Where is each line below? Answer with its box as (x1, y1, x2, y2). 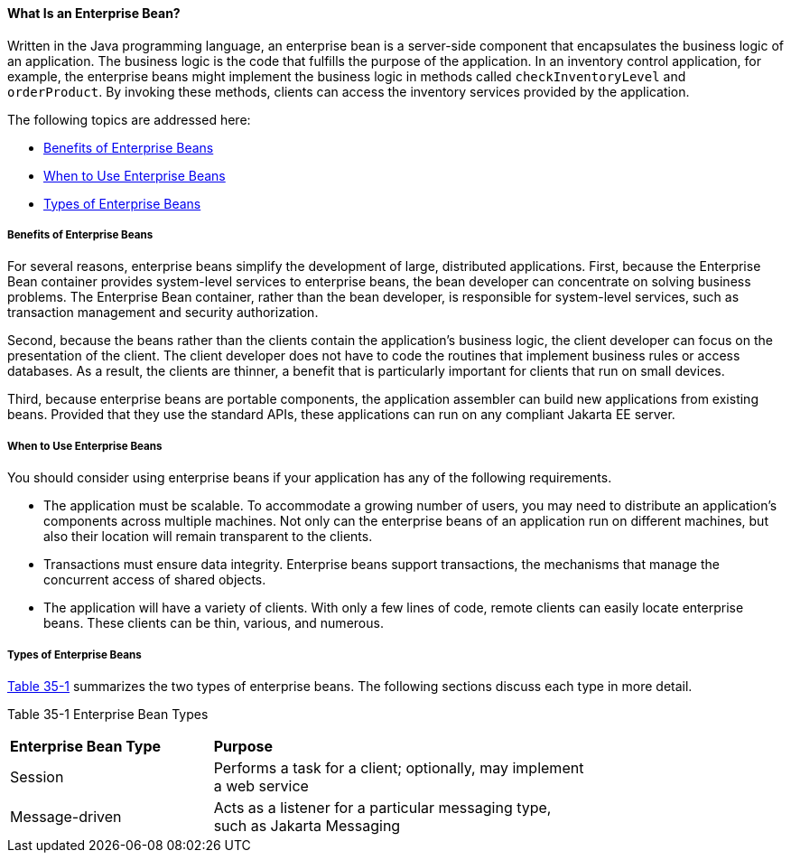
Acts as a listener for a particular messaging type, (213, 798, 552, 817)
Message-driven (10, 807, 122, 826)
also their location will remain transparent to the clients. (43, 528, 373, 545)
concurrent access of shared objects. (43, 572, 266, 588)
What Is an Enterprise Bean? (7, 5, 181, 21)
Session (10, 767, 64, 786)
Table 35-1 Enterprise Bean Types (7, 706, 209, 722)
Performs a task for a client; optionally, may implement (213, 758, 584, 777)
